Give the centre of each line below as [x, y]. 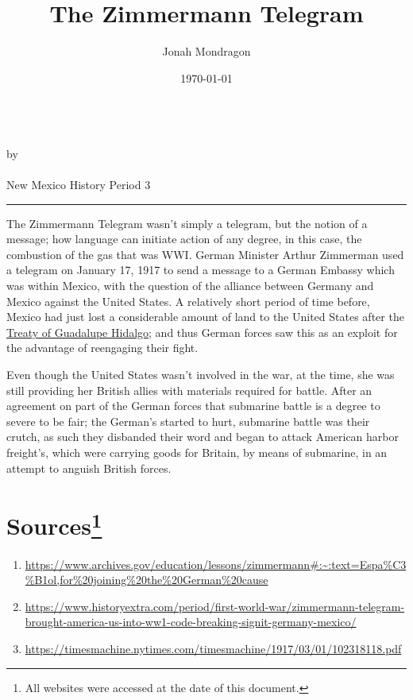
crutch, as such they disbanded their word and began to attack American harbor [203, 437]
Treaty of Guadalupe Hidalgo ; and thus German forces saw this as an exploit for [202, 332]
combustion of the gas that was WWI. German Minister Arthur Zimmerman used [205, 254]
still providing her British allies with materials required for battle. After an [189, 390]
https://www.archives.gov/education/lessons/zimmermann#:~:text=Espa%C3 [216, 564]
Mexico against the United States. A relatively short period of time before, [188, 301]
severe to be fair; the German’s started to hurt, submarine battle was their [188, 421]
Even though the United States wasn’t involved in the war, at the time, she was [201, 375]
